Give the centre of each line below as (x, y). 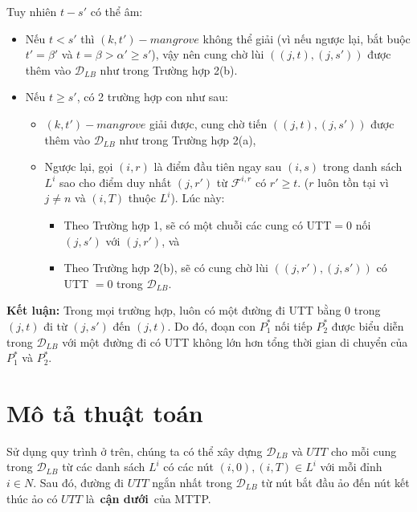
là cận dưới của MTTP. (148, 498)
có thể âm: (117, 11)
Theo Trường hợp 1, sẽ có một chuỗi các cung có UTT (198, 224)
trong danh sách (362, 167)
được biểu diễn (368, 325)
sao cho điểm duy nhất (115, 182)
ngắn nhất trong (192, 482)
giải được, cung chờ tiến (208, 123)
